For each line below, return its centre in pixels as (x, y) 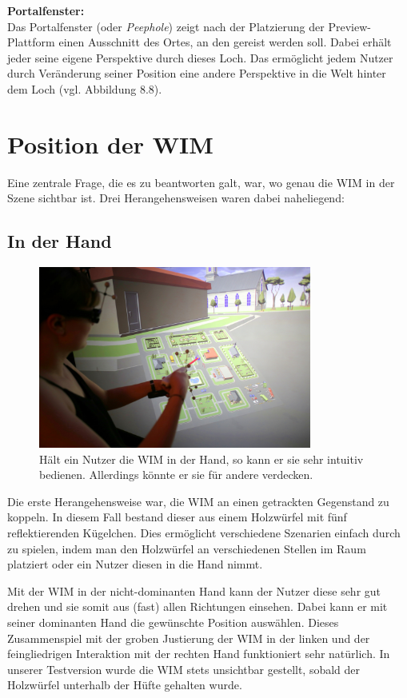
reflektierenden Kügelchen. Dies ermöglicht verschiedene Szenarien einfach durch (204, 532)
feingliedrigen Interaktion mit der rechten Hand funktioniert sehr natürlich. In (199, 654)
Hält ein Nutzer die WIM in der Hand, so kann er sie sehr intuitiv (202, 459)
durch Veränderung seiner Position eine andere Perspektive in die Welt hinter (197, 73)
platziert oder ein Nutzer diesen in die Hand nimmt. (135, 564)
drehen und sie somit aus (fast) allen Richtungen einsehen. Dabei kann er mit (198, 606)
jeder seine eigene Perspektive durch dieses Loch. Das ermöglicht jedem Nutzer (200, 57)
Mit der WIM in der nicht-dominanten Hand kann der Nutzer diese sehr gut (194, 590)
